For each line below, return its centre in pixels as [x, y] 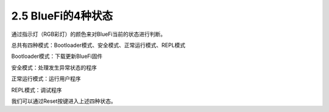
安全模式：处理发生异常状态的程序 [54, 68]
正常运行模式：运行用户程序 [46, 79]
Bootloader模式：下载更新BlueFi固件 [57, 56]
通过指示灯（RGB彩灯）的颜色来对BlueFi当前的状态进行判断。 [89, 34]
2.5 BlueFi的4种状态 [62, 16]
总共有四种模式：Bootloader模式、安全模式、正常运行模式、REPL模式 [98, 45]
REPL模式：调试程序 [37, 90]
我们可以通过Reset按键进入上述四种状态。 [64, 101]
